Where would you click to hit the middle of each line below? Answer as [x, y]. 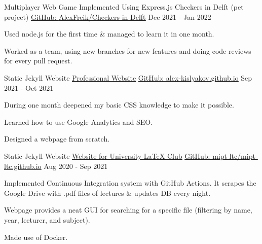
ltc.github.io [23, 166]
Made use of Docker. [36, 237]
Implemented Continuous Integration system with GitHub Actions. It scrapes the [130, 183]
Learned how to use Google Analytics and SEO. [79, 121]
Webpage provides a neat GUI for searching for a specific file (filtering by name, [128, 210]
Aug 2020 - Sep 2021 [76, 166]
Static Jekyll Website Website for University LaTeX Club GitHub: [107, 155]
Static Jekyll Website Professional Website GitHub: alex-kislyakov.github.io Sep [128, 77]
